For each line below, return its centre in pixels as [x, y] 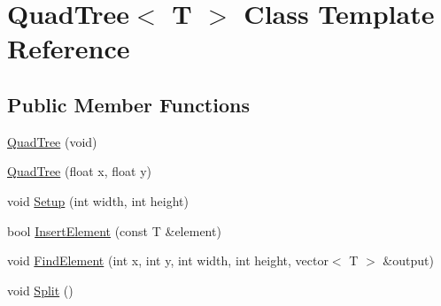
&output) [408, 260]
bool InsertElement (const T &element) [114, 230]
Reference [69, 48]
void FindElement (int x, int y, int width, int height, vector [168, 260]
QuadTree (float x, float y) [80, 171]
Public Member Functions [128, 104]
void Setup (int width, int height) [98, 200]
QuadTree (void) [52, 141]
